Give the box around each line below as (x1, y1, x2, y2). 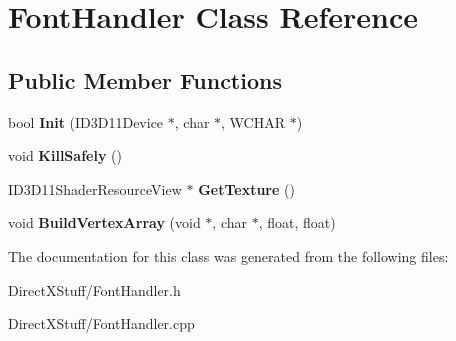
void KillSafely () (8, 145, 122, 166)
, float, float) (258, 212, 336, 233)
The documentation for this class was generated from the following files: (8, 245, 449, 266)
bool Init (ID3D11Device (8, 111, 164, 132)
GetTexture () (198, 178, 295, 199)
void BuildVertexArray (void (8, 212, 201, 233)
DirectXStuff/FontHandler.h (8, 279, 181, 300)
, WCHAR (221, 111, 286, 132)
